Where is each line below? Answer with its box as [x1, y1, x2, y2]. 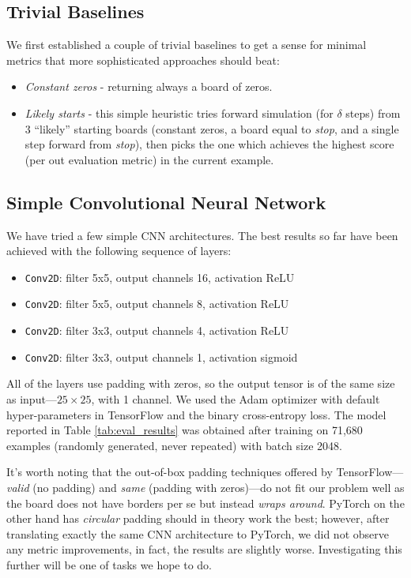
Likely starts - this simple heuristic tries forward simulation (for [25, 104, 334, 121]
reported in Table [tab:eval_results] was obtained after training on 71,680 [6, 422, 363, 438]
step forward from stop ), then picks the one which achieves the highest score [25, 136, 394, 152]
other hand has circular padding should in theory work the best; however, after [6, 510, 390, 527]
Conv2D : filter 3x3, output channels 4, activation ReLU [25, 322, 289, 339]
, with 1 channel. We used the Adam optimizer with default [91, 390, 380, 407]
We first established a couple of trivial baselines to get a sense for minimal [6, 36, 367, 53]
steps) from [345, 104, 401, 121]
